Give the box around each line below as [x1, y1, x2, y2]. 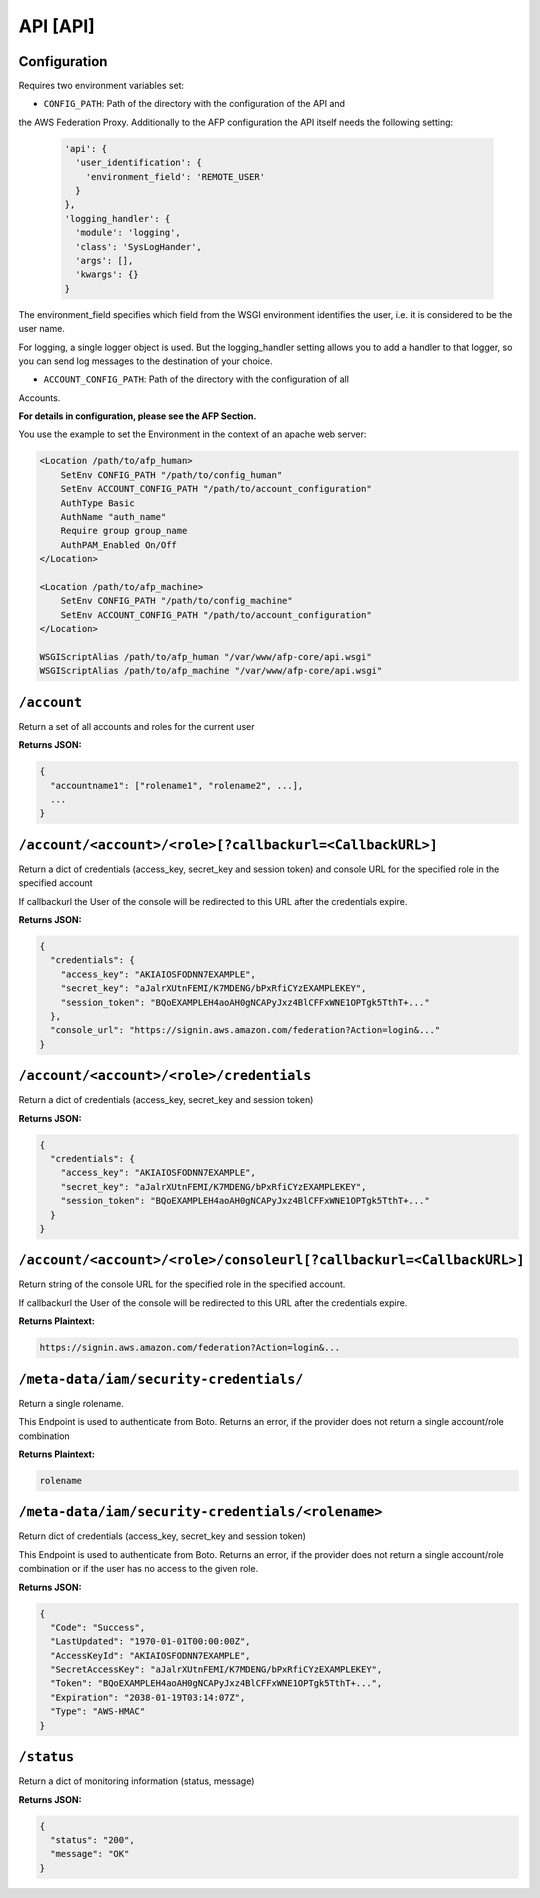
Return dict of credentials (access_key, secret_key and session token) [18, 1530, 307, 1542]
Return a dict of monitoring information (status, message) [18, 1775, 255, 1787]
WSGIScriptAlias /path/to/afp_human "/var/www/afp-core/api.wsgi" [39, 651, 372, 662]
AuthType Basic [60, 497, 135, 509]
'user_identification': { [75, 157, 202, 169]
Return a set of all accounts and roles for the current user [18, 720, 255, 732]
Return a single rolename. [18, 1397, 125, 1409]
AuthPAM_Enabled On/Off [60, 539, 177, 550]
